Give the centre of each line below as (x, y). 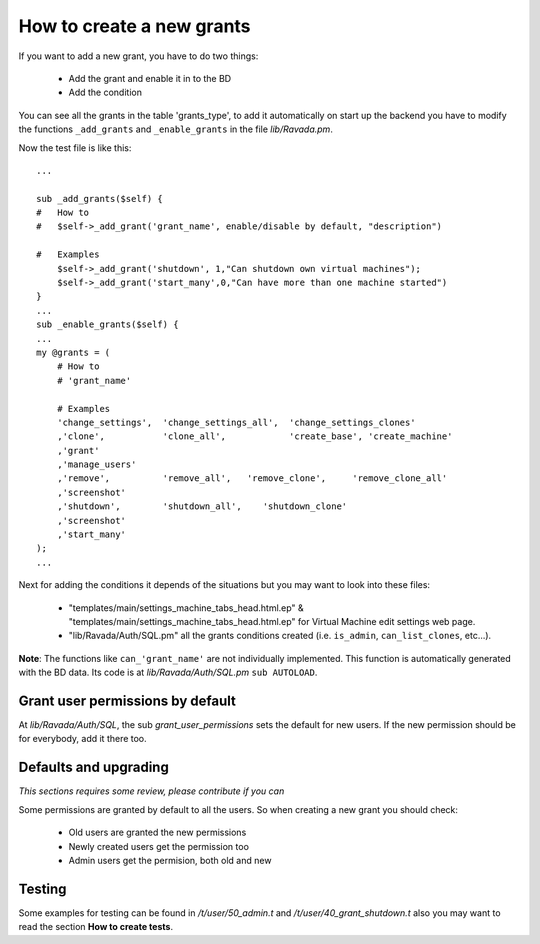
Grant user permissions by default (127, 700)
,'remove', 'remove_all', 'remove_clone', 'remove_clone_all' (252, 478)
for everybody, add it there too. (82, 739)
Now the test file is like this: (75, 147)
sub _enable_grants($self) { (107, 324)
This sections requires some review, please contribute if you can (151, 791)
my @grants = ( (73, 352)
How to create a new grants (134, 26)
